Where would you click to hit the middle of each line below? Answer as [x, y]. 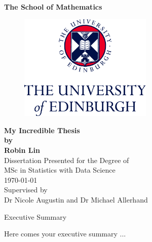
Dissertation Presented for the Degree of [67, 160]
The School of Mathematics [53, 7]
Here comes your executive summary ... [65, 234]
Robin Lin [22, 150]
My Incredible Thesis [42, 130]
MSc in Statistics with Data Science [60, 170]
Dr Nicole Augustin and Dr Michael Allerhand [76, 200]
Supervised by [26, 190]
